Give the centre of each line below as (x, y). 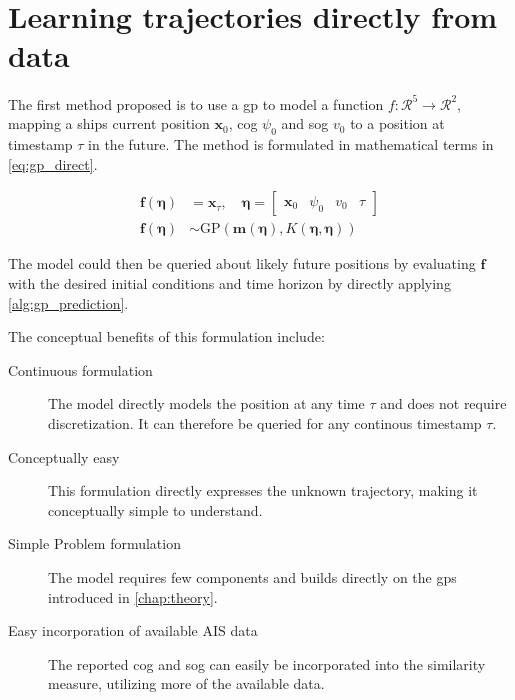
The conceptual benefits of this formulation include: (166, 336)
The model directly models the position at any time (206, 403)
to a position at (397, 123)
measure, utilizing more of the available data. (186, 683)
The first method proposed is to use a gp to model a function (196, 103)
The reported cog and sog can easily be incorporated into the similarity (267, 663)
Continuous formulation (80, 369)
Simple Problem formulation (94, 543)
